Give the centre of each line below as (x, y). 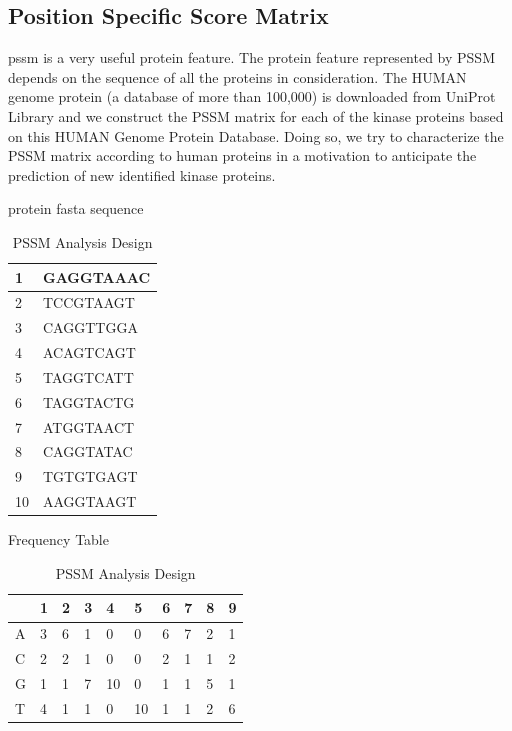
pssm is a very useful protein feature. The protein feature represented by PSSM (251, 57)
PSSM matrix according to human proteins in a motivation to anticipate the (242, 155)
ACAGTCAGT (89, 352)
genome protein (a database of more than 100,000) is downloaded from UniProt (252, 96)
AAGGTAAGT (90, 501)
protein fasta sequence (76, 208)
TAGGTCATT (88, 376)
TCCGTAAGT (89, 302)
